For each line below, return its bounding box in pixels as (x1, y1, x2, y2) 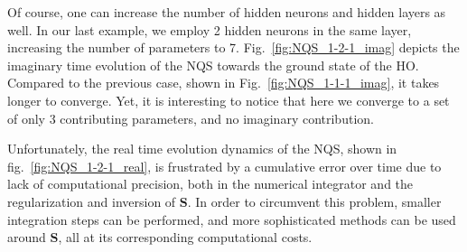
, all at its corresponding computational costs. (58, 228, 313, 247)
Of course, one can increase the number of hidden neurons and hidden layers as (7, 3, 446, 21)
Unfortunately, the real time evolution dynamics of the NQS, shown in (7, 139, 397, 158)
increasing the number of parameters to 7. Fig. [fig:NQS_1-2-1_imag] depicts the (7, 38, 460, 57)
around (7, 228, 46, 247)
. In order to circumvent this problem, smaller (187, 191, 442, 210)
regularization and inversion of (7, 191, 176, 210)
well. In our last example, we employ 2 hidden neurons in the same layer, (7, 20, 412, 39)
